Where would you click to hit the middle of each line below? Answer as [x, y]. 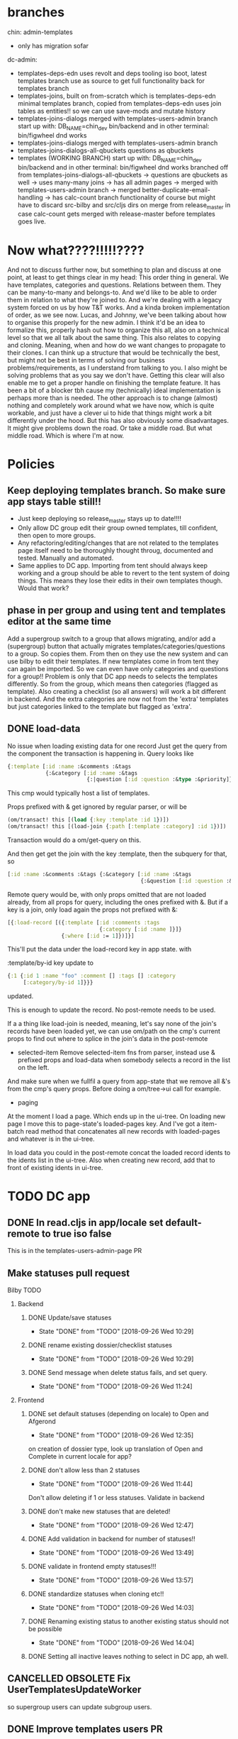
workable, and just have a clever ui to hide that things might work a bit [110, 413]
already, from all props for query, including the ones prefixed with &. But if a [118, 902]
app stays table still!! [54, 501]
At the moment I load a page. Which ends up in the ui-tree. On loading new [117, 1116]
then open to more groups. [57, 536]
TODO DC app [49, 1197]
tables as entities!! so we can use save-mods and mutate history [112, 111]
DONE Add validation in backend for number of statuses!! [112, 1539]
